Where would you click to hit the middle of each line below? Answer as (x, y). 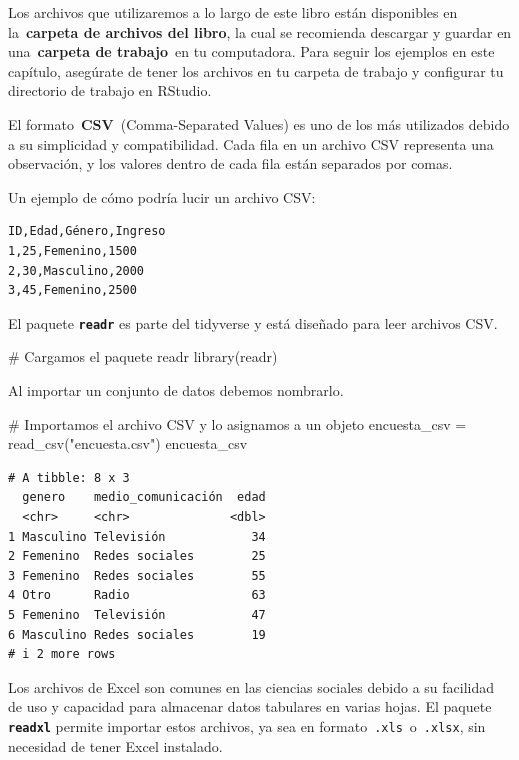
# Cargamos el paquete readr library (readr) (143, 356)
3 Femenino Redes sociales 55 (137, 575)
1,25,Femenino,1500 (72, 250)
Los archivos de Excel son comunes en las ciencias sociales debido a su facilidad (251, 686)
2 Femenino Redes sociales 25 (137, 556)
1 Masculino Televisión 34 (137, 536)
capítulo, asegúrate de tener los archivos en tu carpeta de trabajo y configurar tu (256, 70)
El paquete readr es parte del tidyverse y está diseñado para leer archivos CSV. (253, 322)
